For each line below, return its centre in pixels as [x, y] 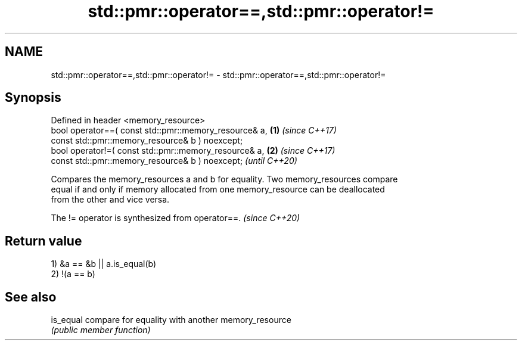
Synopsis [33, 98]
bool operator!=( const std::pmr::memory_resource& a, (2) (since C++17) [193, 151]
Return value [44, 241]
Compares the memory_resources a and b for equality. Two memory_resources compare [224, 179]
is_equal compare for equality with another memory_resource [171, 320]
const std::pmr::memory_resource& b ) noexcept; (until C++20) [174, 161]
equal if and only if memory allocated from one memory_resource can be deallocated [218, 189]
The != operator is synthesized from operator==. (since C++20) [175, 218]
